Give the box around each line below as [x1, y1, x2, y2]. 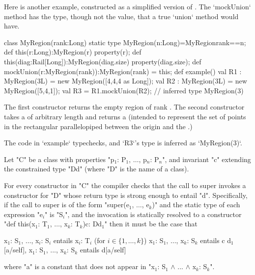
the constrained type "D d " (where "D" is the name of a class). [4, 164, 189, 174]
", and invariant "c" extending [162, 154, 251, 164]
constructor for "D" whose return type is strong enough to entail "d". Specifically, [4, 190, 248, 200]
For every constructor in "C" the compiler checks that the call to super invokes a [4, 180, 246, 190]
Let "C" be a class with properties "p [4, 154, 114, 164]
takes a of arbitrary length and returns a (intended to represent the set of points [4, 111, 246, 121]
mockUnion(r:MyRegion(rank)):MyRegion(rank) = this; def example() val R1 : [4, 66, 242, 76]
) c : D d [83, 219, 102, 229]
